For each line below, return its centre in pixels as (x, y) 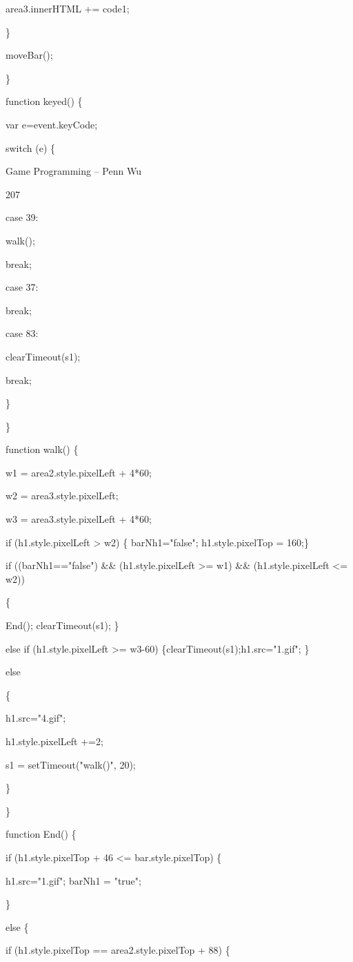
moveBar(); (29, 55)
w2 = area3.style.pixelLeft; (62, 496)
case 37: (22, 287)
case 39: (22, 217)
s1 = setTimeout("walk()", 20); (71, 764)
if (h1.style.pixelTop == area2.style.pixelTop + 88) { (118, 950)
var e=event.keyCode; (52, 124)
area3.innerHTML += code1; (68, 8)
